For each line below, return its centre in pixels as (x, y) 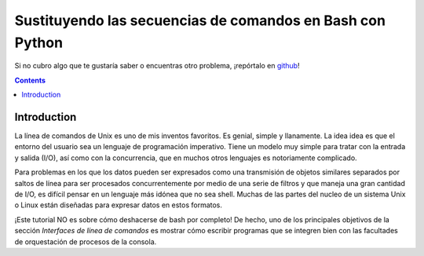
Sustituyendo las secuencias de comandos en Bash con (200, 20)
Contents (30, 80)
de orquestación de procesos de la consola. (86, 241)
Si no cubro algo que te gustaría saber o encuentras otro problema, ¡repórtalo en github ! (157, 66)
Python (38, 42)
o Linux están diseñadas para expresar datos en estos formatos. (119, 205)
